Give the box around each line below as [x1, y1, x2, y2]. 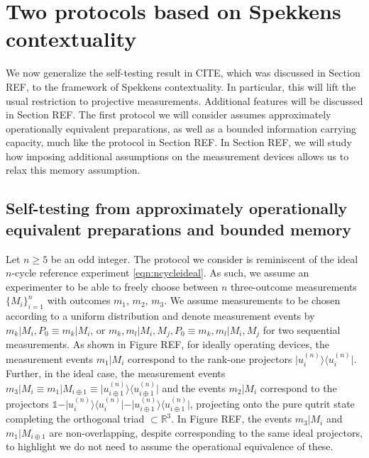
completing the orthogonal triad [6, 411, 145, 426]
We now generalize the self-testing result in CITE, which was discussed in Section [6, 65, 360, 80]
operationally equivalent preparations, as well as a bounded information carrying [6, 121, 357, 135]
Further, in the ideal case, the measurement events [6, 366, 226, 381]
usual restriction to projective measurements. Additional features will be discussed [6, 93, 363, 108]
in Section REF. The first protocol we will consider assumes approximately [6, 107, 331, 122]
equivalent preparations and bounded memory [6, 218, 352, 240]
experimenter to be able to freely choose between [6, 279, 219, 294]
